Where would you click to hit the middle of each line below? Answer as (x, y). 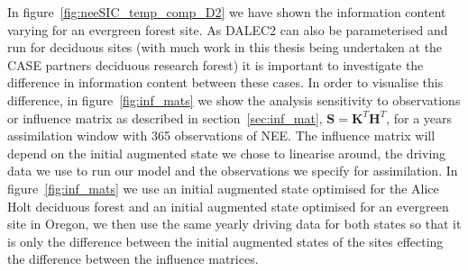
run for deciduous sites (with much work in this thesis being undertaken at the (225, 47)
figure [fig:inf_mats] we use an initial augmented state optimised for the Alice (223, 188)
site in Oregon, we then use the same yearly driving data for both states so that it (234, 224)
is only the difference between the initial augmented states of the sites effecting (225, 241)
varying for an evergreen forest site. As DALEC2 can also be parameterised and (228, 29)
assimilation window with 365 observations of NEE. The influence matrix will (221, 135)
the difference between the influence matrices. (133, 259)
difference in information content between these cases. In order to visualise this (225, 82)
